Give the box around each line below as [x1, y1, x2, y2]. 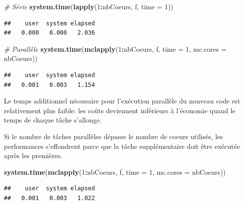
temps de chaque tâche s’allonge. [4, 115, 102, 125]
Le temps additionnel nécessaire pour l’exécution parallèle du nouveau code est [4, 96, 241, 106]
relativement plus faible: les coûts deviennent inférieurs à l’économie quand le [4, 105, 236, 115]
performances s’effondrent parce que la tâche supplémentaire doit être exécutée [4, 141, 240, 151]
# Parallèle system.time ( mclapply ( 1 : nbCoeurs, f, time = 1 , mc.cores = [4, 43, 227, 54]
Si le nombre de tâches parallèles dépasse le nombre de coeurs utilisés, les [4, 131, 223, 141]
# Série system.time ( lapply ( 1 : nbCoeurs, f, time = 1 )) [4, 1, 174, 11]
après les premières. [4, 150, 63, 161]
